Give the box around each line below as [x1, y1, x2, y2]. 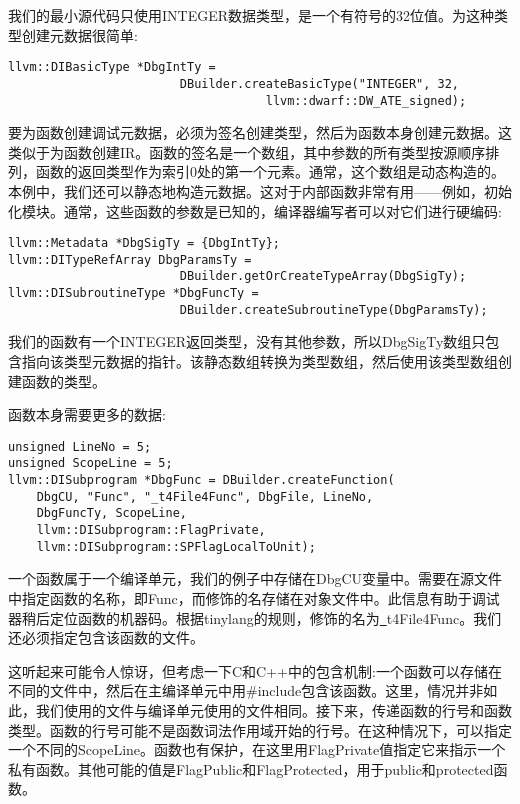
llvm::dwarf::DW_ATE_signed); [265, 93, 467, 108]
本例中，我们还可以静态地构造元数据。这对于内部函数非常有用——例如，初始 [8, 180, 512, 201]
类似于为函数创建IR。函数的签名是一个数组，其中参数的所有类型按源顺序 [8, 141, 486, 162]
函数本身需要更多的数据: [8, 404, 166, 425]
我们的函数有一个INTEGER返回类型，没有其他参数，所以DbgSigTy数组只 [8, 331, 486, 352]
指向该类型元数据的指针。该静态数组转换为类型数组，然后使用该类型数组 [21, 351, 498, 371]
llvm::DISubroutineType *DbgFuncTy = [8, 286, 259, 301]
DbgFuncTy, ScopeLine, [36, 506, 187, 521]
